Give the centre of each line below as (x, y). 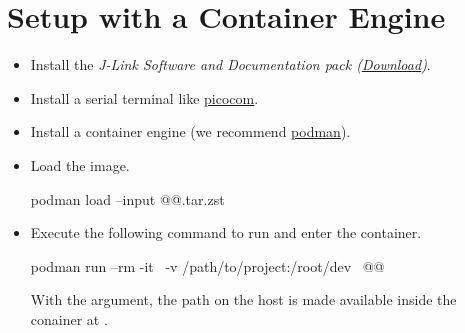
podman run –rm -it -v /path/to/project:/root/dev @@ (207, 265)
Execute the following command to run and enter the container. (226, 232)
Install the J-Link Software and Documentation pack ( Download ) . (230, 64)
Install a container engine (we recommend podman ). (190, 131)
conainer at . (69, 318)
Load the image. (80, 164)
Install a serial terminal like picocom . (144, 97)
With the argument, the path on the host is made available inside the (243, 299)
